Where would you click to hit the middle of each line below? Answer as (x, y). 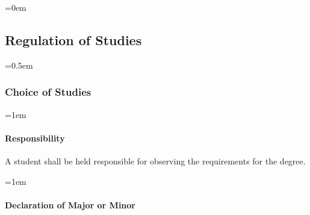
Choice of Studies (48, 92)
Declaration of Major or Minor (70, 204)
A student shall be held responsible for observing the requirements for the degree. (155, 161)
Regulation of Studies (73, 39)
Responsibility (35, 138)
